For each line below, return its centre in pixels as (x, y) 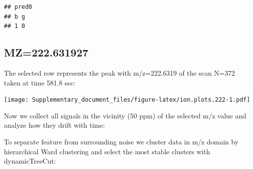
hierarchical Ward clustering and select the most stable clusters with (107, 151)
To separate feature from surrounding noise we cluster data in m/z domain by (121, 142)
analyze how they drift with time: (55, 125)
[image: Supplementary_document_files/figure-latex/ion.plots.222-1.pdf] (127, 100)
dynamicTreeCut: (30, 161)
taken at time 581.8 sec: (40, 82)
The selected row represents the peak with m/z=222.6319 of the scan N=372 (120, 72)
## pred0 (18, 7)
